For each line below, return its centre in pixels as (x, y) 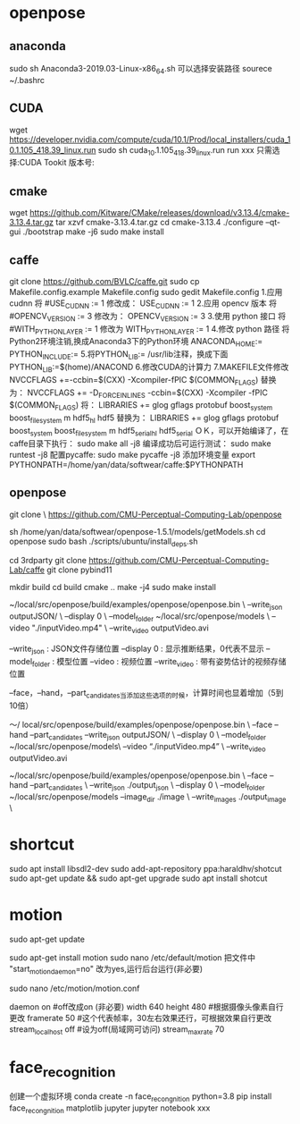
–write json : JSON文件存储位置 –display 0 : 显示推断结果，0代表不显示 (137, 649)
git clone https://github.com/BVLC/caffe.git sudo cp (104, 282)
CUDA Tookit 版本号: (57, 163)
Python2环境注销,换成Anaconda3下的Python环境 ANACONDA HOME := (136, 342)
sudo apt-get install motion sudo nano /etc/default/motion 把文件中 (133, 958)
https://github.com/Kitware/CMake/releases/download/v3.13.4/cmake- (160, 213)
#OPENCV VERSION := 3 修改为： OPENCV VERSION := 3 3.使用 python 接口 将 (148, 317)
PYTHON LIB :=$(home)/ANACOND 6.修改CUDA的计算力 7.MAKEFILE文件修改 (149, 368)
